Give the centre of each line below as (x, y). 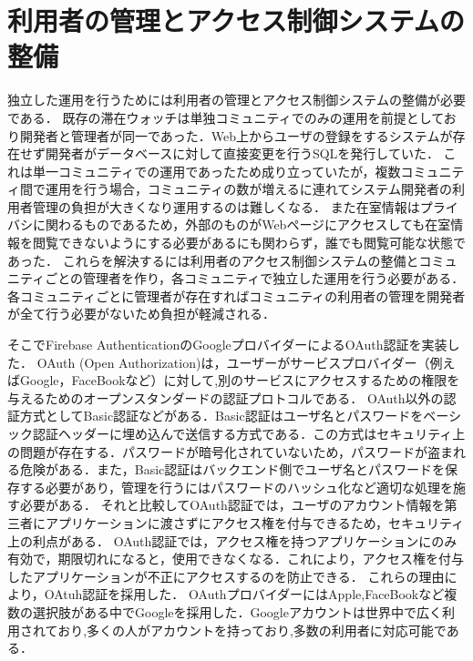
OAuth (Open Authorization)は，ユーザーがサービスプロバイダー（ (233, 362)
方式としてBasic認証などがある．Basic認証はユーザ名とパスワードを (221, 416)
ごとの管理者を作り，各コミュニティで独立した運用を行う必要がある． (255, 278)
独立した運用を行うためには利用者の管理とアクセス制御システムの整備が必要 (236, 100)
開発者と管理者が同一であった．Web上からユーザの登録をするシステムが (236, 135)
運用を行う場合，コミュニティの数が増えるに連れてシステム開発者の (248, 189)
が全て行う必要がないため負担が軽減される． (141, 314)
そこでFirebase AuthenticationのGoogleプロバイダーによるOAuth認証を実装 (227, 345)
